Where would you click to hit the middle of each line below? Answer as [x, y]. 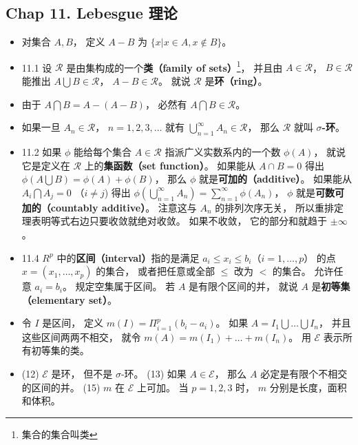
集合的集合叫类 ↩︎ [60, 434]
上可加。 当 [162, 387]
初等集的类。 [60, 350]
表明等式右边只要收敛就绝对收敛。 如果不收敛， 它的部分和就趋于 [179, 221]
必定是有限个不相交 [304, 373]
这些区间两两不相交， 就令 [81, 337]
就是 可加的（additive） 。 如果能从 [276, 179]
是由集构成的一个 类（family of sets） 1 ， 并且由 [175, 66]
